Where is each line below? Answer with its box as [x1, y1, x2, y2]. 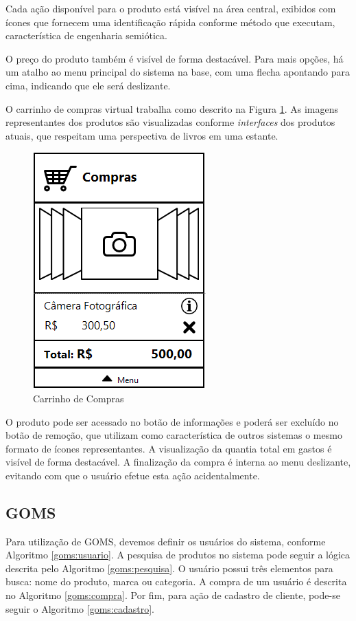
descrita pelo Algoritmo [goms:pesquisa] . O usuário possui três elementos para [5, 560, 333, 575]
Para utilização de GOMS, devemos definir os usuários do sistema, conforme [5, 534, 326, 548]
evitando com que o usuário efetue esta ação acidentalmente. [5, 468, 260, 482]
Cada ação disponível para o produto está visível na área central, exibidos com [5, 1, 336, 15]
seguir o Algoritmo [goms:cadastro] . [5, 601, 154, 615]
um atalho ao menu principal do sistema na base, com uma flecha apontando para [5, 65, 350, 79]
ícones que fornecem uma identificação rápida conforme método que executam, [5, 14, 335, 29]
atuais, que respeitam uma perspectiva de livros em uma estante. [5, 128, 278, 142]
